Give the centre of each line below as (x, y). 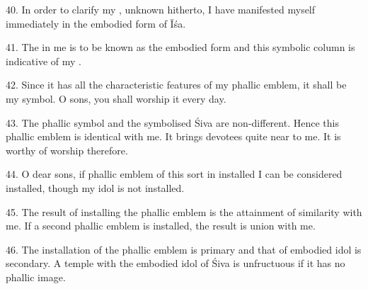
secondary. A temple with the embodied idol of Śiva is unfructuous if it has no (176, 263)
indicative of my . (44, 61)
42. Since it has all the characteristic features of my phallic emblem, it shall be (176, 85)
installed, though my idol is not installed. (95, 187)
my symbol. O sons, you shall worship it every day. (116, 98)
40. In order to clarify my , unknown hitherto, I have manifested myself (161, 9)
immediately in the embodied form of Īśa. (96, 23)
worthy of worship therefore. (67, 150)
